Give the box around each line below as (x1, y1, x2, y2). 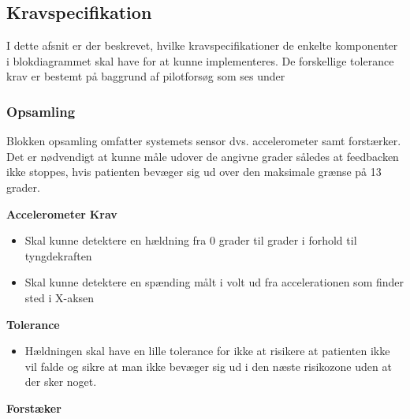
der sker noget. (24, 373, 97, 390)
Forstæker (6, 399, 61, 416)
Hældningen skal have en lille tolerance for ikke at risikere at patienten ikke (24, 342, 390, 359)
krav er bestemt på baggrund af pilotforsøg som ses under (6, 68, 285, 84)
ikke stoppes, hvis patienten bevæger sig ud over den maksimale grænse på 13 (6, 163, 382, 180)
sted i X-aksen (24, 289, 95, 305)
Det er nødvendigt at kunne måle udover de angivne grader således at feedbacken (6, 148, 399, 164)
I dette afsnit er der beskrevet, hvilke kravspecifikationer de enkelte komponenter (6, 37, 398, 54)
